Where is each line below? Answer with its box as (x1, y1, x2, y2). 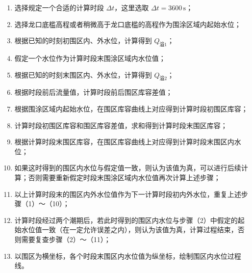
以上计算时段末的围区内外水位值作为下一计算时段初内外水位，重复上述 (14, 189, 241, 199)
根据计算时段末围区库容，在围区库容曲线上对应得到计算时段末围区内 (14, 136, 234, 147)
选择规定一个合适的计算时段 (14, 2, 104, 12)
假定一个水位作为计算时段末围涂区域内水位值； (14, 53, 166, 63)
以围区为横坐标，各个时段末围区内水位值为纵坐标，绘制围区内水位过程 (14, 250, 241, 261)
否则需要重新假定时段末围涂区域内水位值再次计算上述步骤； (28, 172, 221, 182)
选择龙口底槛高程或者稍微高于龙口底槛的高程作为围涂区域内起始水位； (14, 19, 241, 29)
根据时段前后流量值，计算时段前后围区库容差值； (14, 87, 173, 97)
